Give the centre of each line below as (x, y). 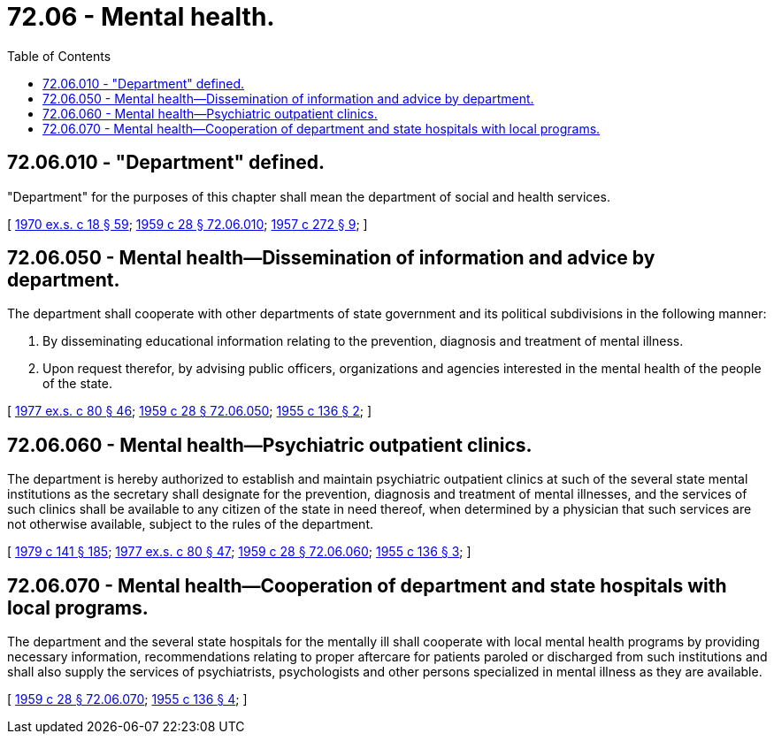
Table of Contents (59, 56)
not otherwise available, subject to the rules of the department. (191, 524)
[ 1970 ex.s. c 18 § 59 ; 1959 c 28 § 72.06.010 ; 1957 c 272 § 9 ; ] (188, 224)
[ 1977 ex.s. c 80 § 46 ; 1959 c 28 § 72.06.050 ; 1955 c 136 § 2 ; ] (190, 411)
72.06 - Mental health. (141, 17)
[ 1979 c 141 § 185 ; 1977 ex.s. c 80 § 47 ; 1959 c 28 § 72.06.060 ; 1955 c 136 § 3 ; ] (239, 552)
